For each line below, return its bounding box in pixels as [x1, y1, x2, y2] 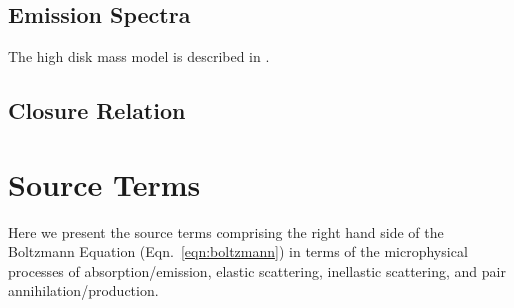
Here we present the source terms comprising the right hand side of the [8, 221, 444, 242]
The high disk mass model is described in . [8, 46, 270, 67]
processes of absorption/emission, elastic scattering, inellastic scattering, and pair [8, 260, 506, 281]
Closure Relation [8, 95, 186, 126]
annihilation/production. [8, 280, 159, 301]
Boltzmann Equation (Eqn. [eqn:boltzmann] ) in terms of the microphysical [8, 241, 468, 262]
